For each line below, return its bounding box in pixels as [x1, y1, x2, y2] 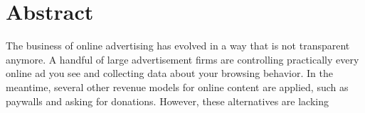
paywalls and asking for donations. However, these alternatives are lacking [6, 93, 329, 108]
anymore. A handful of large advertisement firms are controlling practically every [6, 52, 359, 66]
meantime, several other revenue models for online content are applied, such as [6, 79, 349, 94]
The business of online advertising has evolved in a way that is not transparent [6, 38, 350, 53]
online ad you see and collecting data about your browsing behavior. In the [6, 66, 333, 81]
